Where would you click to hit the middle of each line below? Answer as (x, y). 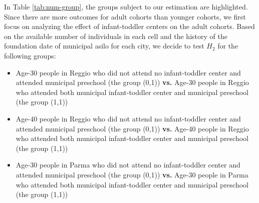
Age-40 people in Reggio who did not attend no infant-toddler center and (128, 118)
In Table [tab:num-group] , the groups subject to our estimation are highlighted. (126, 6)
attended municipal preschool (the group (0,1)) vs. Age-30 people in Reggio (132, 82)
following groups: (30, 55)
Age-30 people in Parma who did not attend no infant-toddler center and (128, 165)
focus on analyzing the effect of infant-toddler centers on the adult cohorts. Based (129, 26)
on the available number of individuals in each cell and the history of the (116, 36)
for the (228, 46)
